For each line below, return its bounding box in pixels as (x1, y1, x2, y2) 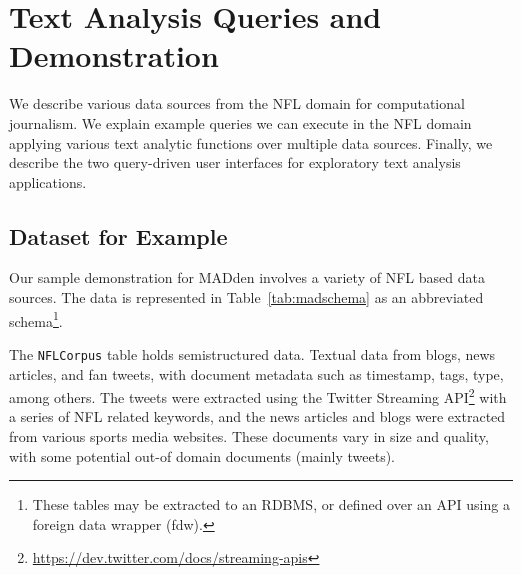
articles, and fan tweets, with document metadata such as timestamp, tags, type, (9, 363, 504, 384)
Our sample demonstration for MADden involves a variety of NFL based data (9, 267, 485, 288)
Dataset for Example (9, 220, 228, 251)
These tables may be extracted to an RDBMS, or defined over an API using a (32, 494, 510, 515)
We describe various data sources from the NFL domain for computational (9, 93, 465, 114)
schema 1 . (9, 307, 63, 331)
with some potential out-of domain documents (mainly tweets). (9, 445, 395, 466)
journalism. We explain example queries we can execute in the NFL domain (9, 112, 472, 133)
